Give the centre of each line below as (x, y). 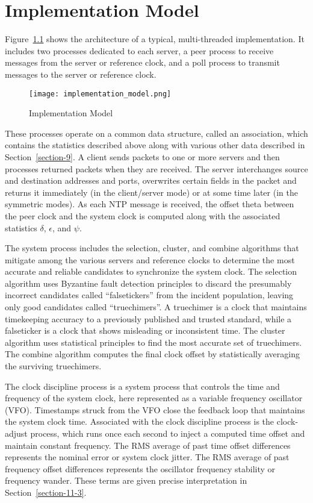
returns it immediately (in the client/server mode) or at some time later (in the (151, 192)
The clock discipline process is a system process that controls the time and (142, 386)
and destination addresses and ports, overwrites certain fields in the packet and (151, 180)
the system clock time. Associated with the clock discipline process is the (140, 421)
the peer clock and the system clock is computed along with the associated (143, 215)
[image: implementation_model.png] (100, 94)
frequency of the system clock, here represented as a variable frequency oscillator (154, 398)
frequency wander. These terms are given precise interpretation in (126, 480)
